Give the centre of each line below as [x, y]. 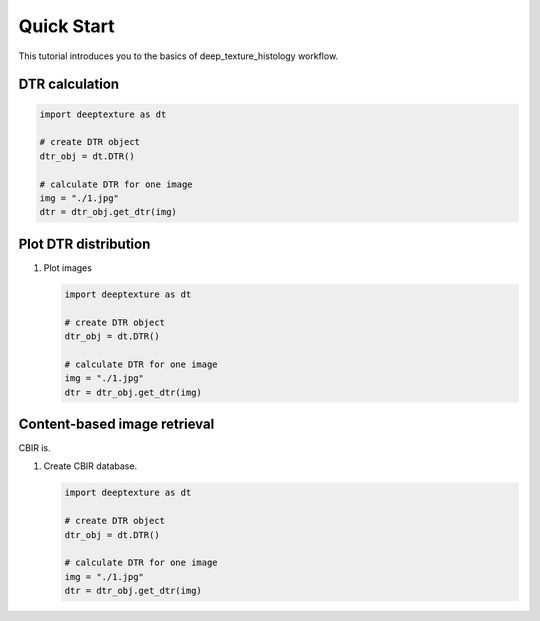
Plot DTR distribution [84, 243]
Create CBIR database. [90, 466]
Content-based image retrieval [116, 423]
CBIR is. [34, 448]
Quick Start [66, 26]
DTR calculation [69, 84]
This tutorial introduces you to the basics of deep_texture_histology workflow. [178, 56]
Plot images [67, 267]
